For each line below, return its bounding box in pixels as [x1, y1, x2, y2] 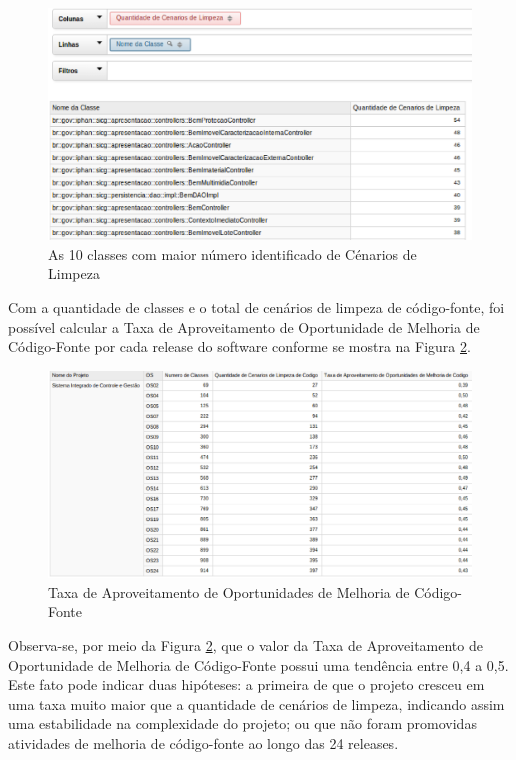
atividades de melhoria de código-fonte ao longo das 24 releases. [8, 733, 399, 754]
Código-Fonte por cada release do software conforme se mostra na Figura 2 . [8, 336, 471, 357]
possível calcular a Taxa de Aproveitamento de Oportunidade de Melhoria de [8, 316, 480, 337]
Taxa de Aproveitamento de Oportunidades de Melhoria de [48, 581, 410, 602]
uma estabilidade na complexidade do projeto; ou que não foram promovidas [8, 713, 477, 734]
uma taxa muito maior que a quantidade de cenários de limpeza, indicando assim [8, 693, 505, 714]
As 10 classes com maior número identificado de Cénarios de [48, 243, 417, 264]
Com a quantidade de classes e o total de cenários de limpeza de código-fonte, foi [8, 297, 505, 318]
